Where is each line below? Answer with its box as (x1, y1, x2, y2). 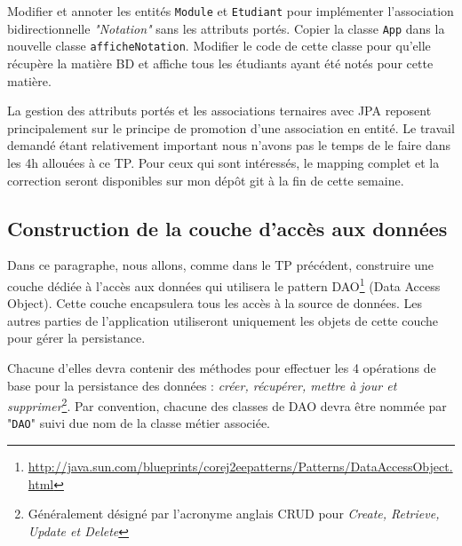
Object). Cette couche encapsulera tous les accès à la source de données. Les (7, 294, 422, 313)
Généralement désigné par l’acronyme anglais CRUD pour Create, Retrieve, (28, 504, 440, 523)
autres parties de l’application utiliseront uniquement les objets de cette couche (7, 311, 439, 329)
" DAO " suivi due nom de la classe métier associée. (7, 414, 270, 432)
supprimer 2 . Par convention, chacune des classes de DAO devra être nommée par (7, 394, 447, 415)
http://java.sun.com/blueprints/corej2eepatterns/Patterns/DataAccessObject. (28, 457, 453, 476)
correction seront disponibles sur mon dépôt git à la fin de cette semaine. (7, 170, 404, 189)
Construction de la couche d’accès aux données (7, 214, 448, 241)
